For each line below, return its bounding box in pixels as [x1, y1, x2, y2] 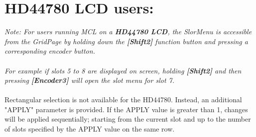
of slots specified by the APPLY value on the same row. [4, 124, 175, 134]
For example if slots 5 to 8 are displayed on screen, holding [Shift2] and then [4, 65, 242, 75]
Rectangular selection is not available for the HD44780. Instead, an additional [4, 94, 242, 105]
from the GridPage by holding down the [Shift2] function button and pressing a [4, 36, 248, 46]
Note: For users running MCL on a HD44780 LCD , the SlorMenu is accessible [4, 26, 252, 37]
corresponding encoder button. [4, 46, 95, 56]
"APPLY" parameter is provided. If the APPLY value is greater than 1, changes [4, 104, 248, 114]
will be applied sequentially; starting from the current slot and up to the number [4, 114, 251, 124]
